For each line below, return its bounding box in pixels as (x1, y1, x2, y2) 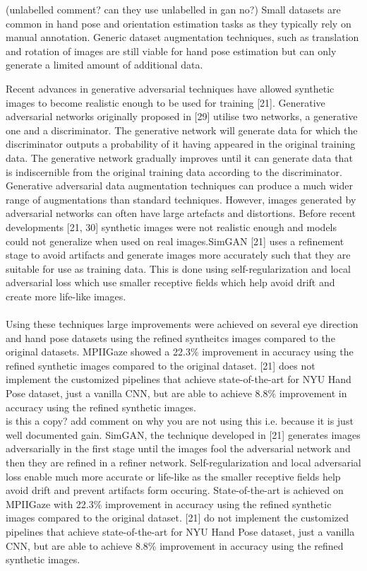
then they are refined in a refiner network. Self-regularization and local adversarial (6, 455, 361, 469)
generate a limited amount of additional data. (6, 57, 203, 72)
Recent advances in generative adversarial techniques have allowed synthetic (6, 81, 335, 95)
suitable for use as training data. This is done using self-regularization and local (6, 261, 351, 276)
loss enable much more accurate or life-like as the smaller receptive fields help (6, 469, 341, 483)
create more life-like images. (6, 288, 126, 303)
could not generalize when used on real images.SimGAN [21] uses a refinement (6, 233, 344, 248)
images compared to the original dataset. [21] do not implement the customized (6, 510, 349, 525)
